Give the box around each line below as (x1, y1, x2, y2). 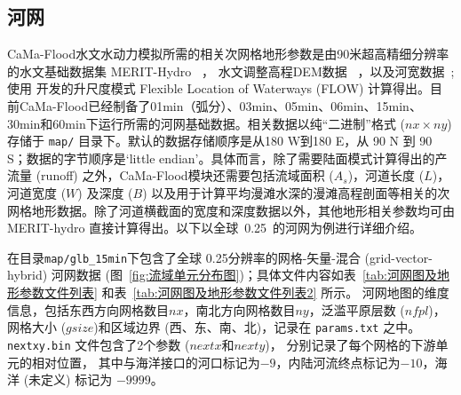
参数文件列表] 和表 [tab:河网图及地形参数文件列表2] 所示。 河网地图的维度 (19, 283, 449, 302)
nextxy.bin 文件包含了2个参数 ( (7, 335, 190, 353)
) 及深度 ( (77, 184, 133, 202)
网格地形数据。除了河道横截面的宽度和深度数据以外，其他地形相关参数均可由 (7, 201, 455, 219)
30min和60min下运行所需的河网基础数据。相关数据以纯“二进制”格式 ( (7, 114, 405, 132)
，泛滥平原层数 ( (308, 300, 405, 319)
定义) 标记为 (41, 370, 113, 389)
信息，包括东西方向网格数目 (7, 300, 169, 319)
